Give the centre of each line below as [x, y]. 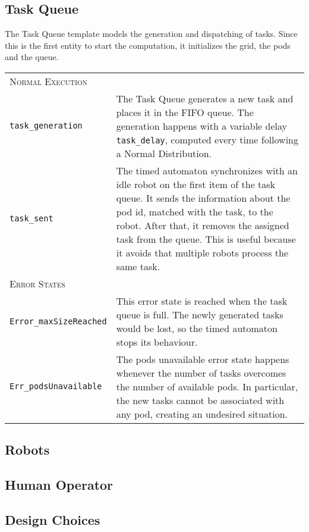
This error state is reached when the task [202, 301]
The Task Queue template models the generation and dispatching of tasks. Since [151, 34]
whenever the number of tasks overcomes [201, 373]
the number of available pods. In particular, [207, 386]
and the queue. [32, 57]
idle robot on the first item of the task [196, 184]
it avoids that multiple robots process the [202, 252]
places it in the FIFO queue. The [185, 112]
